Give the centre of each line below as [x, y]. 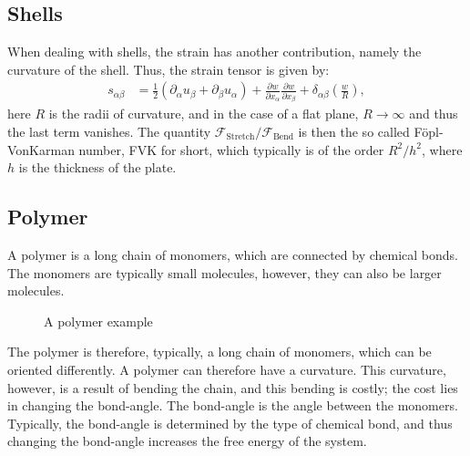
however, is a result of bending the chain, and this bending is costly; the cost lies [233, 387]
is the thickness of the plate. [97, 167]
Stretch [240, 137]
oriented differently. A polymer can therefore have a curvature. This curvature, [227, 369]
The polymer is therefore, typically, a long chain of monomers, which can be [220, 352]
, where [442, 149]
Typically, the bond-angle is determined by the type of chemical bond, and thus [230, 423]
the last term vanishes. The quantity [109, 131]
